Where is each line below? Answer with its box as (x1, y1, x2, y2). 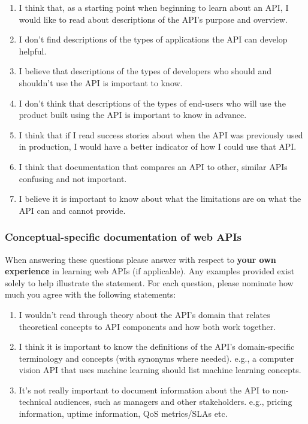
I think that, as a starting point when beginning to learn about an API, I (19, 1, 289, 13)
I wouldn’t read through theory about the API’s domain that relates (19, 308, 270, 320)
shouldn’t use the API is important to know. (19, 76, 183, 89)
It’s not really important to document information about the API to (19, 383, 270, 396)
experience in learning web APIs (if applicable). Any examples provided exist (5, 265, 295, 277)
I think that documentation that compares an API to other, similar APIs (19, 160, 288, 172)
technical (19, 395, 52, 408)
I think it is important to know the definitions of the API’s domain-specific (19, 340, 295, 353)
